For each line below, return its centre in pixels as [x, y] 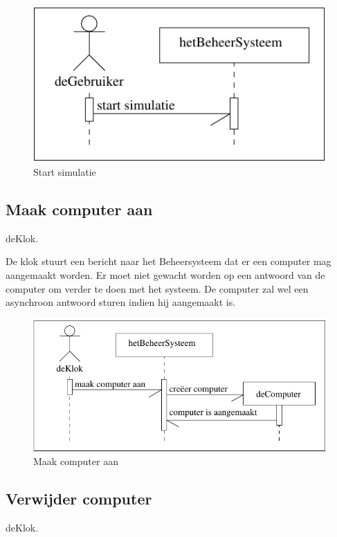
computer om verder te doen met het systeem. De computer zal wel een [157, 288]
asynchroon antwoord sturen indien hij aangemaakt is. [121, 302]
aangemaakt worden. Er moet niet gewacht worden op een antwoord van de [165, 274]
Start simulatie [65, 171]
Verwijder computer [79, 499]
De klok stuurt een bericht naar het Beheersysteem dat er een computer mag [168, 261]
